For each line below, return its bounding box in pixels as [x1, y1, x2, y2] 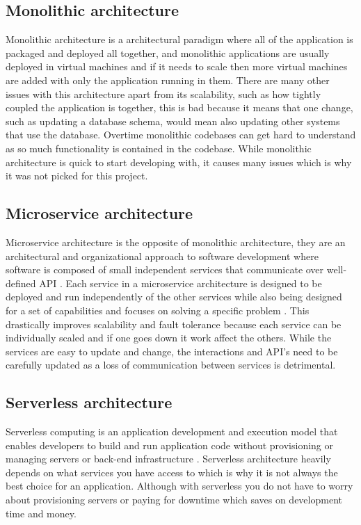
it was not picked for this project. [6, 168, 148, 183]
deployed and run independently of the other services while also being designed [6, 289, 342, 304]
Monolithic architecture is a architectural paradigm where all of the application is [6, 32, 353, 47]
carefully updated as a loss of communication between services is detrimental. [6, 357, 336, 372]
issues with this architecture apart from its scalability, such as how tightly [6, 86, 321, 101]
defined [6, 275, 36, 290]
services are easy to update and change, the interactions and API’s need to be [6, 344, 338, 358]
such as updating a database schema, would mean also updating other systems [6, 113, 340, 128]
